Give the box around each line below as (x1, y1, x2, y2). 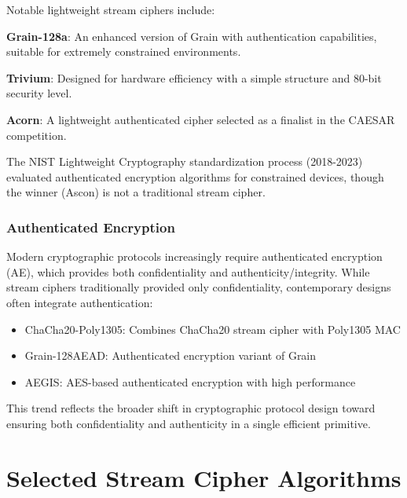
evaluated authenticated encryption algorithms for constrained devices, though (6, 168, 384, 185)
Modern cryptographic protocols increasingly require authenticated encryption (6, 248, 383, 265)
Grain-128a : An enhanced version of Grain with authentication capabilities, (6, 27, 377, 44)
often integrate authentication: (6, 294, 153, 310)
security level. (6, 85, 72, 101)
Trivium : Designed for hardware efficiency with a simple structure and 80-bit (6, 69, 382, 86)
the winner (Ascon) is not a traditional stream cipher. (6, 184, 266, 200)
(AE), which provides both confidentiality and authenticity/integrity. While (6, 263, 370, 280)
